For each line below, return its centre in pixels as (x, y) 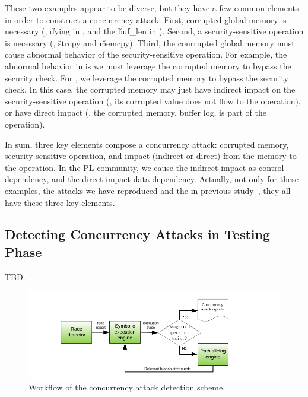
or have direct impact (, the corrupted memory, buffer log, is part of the (136, 112)
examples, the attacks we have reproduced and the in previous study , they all (148, 190)
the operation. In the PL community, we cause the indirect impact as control (145, 167)
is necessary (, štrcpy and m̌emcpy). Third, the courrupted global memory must (150, 42)
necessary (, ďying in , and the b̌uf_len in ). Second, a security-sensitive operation (154, 31)
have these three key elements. (60, 202)
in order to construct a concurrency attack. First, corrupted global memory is (146, 19)
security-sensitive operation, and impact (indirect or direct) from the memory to (151, 156)
